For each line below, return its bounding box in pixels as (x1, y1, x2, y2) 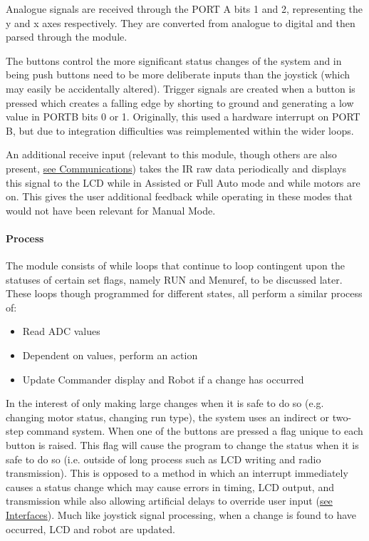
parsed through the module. (6, 29, 128, 44)
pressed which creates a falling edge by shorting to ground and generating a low (6, 95, 354, 110)
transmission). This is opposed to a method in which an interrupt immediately (6, 465, 348, 480)
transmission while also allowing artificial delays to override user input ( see (6, 493, 333, 508)
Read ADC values (22, 324, 100, 339)
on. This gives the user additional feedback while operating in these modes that (6, 189, 353, 204)
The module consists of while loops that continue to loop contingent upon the (6, 258, 345, 273)
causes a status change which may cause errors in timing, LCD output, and (6, 479, 334, 494)
